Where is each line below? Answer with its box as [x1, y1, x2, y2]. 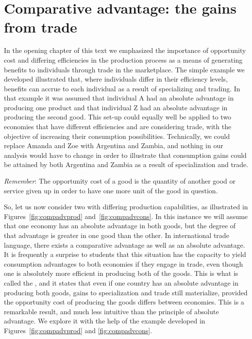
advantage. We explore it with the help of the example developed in [4, 316, 205, 326]
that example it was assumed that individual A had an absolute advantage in [4, 93, 234, 103]
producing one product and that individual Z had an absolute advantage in [4, 102, 228, 112]
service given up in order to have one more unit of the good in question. [4, 185, 218, 195]
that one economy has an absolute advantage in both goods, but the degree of [4, 220, 236, 231]
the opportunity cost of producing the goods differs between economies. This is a [4, 297, 244, 307]
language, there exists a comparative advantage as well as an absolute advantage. [4, 239, 245, 250]
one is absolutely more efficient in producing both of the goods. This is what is [4, 268, 238, 278]
